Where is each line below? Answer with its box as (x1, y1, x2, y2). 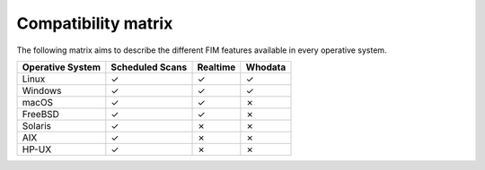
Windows (22, 84, 62, 97)
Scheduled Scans (110, 61, 188, 73)
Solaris (22, 119, 51, 132)
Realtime (197, 61, 236, 73)
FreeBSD (22, 107, 60, 120)
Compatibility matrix (16, 13, 173, 33)
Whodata (245, 61, 287, 73)
